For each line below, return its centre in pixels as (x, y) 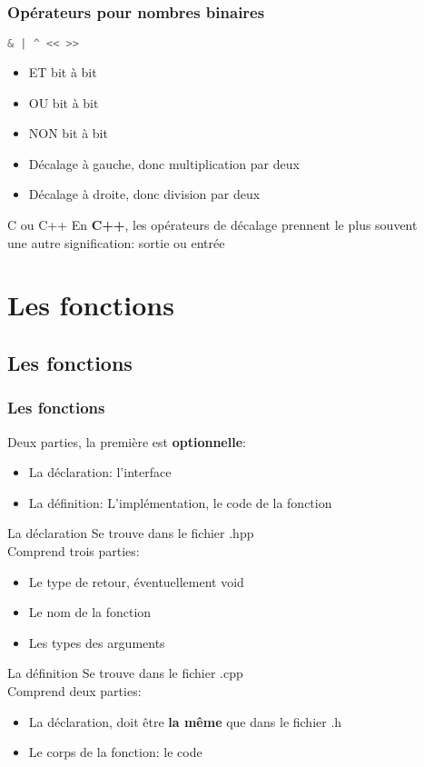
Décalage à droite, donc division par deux (144, 194)
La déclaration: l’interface (100, 472)
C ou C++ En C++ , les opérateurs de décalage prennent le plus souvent (212, 225)
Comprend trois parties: (74, 551)
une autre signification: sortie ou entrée (116, 242)
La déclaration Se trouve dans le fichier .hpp (131, 533)
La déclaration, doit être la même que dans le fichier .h (185, 721)
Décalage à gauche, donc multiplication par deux (164, 163)
